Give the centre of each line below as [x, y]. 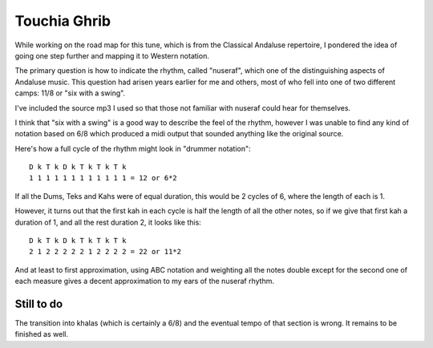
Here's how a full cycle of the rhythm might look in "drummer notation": [133, 148]
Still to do [39, 304]
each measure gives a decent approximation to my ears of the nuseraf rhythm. [145, 281]
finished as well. [41, 334]
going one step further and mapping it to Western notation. [112, 55]
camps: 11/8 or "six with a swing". [70, 93]
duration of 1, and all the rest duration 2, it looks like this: [108, 222]
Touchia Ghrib [63, 21]
